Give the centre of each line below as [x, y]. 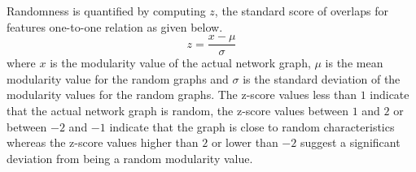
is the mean [354, 63]
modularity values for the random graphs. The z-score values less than [182, 95]
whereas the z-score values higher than [103, 142]
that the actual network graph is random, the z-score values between [177, 111]
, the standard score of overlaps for [301, 11]
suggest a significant [350, 142]
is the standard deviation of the [322, 78]
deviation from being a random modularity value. [130, 158]
